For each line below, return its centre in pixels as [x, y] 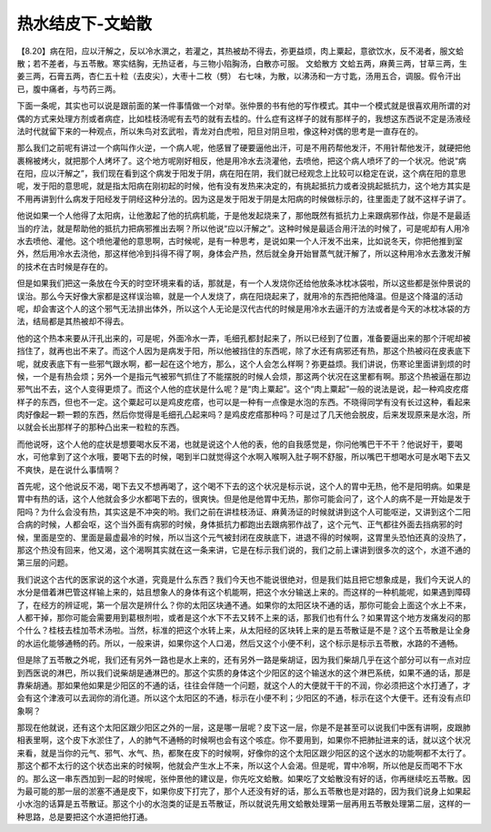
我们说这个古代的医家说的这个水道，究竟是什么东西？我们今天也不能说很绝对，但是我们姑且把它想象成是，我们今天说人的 [244, 579]
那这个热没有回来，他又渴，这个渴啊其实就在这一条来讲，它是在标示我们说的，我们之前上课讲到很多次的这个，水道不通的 [244, 550]
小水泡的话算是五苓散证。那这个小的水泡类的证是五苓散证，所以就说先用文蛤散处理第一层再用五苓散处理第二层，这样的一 [244, 804]
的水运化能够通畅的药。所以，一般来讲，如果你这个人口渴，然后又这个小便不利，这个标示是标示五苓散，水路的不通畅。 [240, 643]
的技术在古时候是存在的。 [65, 266]
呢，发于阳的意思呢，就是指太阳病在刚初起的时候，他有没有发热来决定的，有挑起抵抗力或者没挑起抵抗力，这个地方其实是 [244, 186]
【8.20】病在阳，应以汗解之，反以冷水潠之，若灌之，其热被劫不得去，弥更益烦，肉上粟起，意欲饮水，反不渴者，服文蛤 [240, 51]
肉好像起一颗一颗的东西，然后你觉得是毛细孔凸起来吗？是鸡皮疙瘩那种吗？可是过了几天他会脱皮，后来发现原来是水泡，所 [244, 415]
